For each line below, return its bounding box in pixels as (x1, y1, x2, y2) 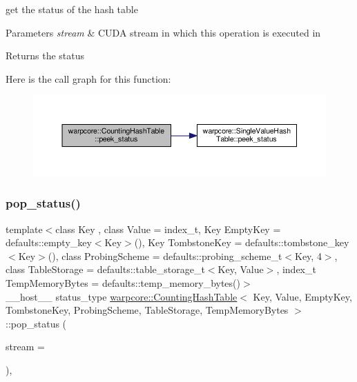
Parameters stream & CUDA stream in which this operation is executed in (6, 25, 321, 39)
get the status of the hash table (6, 2, 138, 16)
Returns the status (6, 48, 85, 63)
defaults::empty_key (6, 235, 92, 250)
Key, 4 (295, 248, 322, 263)
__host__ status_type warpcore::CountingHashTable (6, 289, 238, 303)
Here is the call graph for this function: (6, 71, 171, 86)
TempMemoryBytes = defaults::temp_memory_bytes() (6, 275, 240, 290)
